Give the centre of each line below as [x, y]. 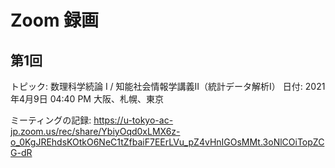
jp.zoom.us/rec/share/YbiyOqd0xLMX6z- [95, 131]
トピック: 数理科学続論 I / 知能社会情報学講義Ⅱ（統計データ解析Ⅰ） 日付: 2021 [168, 86]
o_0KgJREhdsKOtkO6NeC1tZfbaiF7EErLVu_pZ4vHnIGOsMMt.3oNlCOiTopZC [167, 142]
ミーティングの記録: [51, 120]
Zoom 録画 [55, 20]
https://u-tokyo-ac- [133, 120]
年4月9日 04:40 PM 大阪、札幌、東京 [87, 99]
